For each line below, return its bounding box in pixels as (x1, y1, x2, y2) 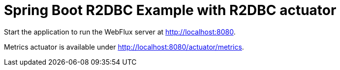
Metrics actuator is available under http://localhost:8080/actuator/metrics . (4, 42, 244, 51)
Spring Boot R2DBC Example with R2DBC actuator (4, 2, 337, 18)
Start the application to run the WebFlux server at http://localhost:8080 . (4, 27, 236, 36)
